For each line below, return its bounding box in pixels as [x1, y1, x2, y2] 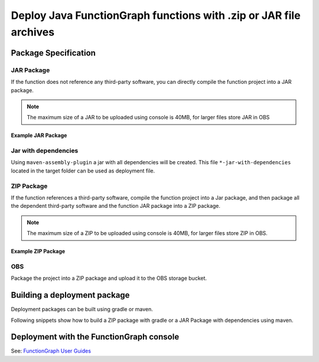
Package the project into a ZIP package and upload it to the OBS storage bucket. [11, 275, 207, 282]
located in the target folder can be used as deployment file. [11, 167, 155, 174]
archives [11, 25, 55, 38]
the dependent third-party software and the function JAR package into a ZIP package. [11, 203, 221, 210]
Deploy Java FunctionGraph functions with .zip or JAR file [11, 9, 301, 22]
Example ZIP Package [11, 248, 66, 255]
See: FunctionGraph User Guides [11, 347, 92, 354]
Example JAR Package [11, 132, 67, 139]
